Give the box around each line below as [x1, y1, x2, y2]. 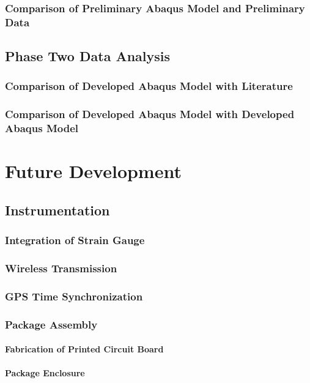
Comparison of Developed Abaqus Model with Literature [5, 78, 293, 94]
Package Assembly [5, 316, 98, 332]
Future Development [5, 158, 182, 184]
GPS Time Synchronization [5, 288, 143, 303]
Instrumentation [5, 200, 110, 219]
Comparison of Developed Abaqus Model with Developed [5, 106, 295, 122]
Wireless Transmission [5, 261, 117, 276]
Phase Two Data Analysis [5, 46, 171, 65]
